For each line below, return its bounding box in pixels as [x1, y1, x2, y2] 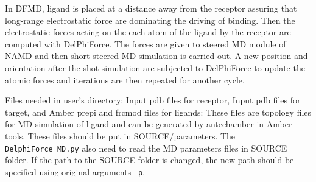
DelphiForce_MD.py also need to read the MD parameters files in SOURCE [5, 141, 287, 154]
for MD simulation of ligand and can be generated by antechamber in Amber [5, 117, 292, 130]
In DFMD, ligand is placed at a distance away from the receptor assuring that [5, 2, 297, 14]
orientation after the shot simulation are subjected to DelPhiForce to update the [5, 61, 305, 74]
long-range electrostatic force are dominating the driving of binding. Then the [5, 13, 295, 26]
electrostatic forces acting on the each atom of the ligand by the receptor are [5, 26, 291, 38]
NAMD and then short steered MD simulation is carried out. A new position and [5, 49, 308, 62]
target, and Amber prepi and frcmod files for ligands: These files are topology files [5, 105, 312, 118]
